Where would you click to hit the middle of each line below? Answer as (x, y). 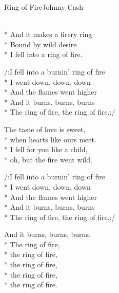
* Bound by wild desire (41, 44)
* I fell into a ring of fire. (43, 54)
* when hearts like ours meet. (50, 139)
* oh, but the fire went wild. (48, 159)
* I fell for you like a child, (46, 149)
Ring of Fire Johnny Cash (44, 7)
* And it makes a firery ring (48, 34)
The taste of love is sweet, (45, 129)
